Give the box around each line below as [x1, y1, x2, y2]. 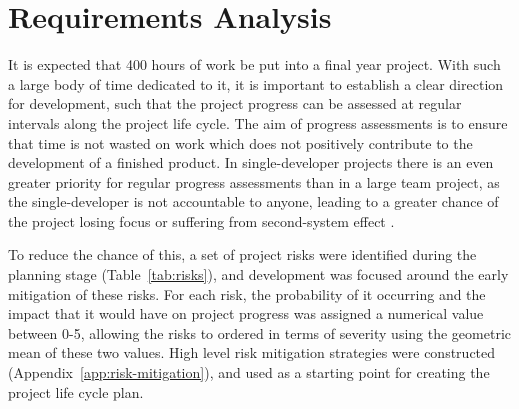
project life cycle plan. [8, 381, 144, 402]
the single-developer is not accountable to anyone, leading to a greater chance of [8, 191, 499, 212]
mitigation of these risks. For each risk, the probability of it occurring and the [8, 283, 486, 304]
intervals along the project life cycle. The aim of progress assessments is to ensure [8, 112, 508, 133]
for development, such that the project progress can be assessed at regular [8, 93, 462, 114]
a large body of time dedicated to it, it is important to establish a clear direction [8, 73, 504, 94]
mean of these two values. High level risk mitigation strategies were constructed [8, 342, 496, 363]
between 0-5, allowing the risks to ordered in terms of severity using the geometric [8, 322, 512, 343]
